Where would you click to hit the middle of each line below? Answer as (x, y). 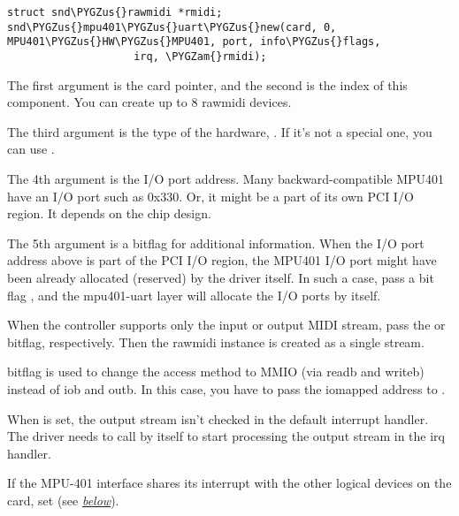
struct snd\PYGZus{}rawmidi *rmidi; (115, 12)
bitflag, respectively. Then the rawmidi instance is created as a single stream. (216, 341)
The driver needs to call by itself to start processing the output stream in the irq (226, 436)
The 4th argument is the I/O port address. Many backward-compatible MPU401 (226, 178)
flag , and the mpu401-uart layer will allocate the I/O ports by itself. (194, 295)
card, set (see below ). (63, 500)
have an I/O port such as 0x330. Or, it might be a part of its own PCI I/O (210, 196)
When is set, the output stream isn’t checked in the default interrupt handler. (218, 418)
